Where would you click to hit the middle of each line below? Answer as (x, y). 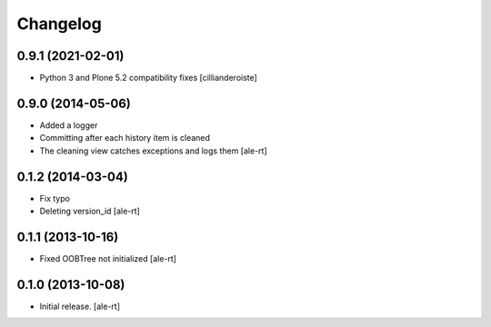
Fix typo (55, 198)
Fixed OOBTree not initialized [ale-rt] (108, 258)
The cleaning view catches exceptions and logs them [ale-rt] (153, 151)
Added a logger (69, 125)
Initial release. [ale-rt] (80, 306)
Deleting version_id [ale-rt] (90, 211)
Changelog (59, 24)
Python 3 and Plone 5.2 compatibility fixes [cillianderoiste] (149, 78)
